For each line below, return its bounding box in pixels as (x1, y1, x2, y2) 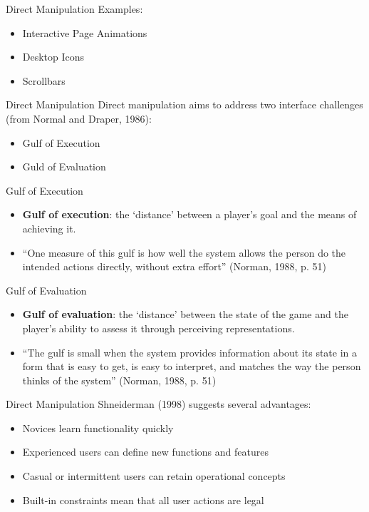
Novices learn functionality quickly (22, 420, 174, 435)
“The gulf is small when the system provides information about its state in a (22, 344, 358, 359)
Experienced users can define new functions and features (22, 444, 269, 459)
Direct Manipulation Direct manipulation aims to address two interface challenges (6, 97, 363, 112)
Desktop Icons (22, 49, 85, 64)
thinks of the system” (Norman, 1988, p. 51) (22, 372, 217, 387)
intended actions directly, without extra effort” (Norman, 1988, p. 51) (22, 259, 326, 274)
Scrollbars (22, 73, 66, 88)
